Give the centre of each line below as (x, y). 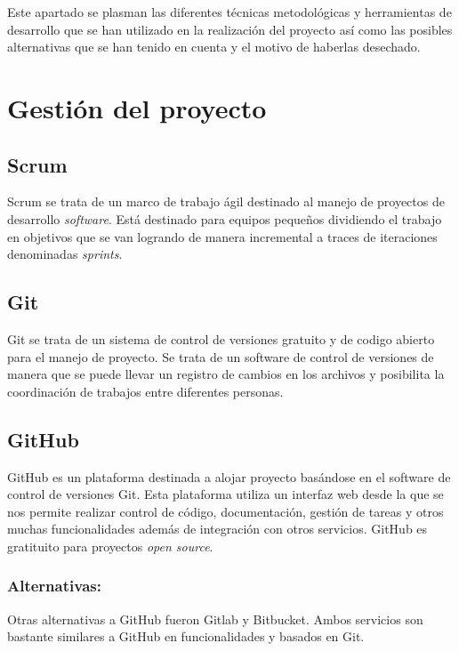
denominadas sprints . (65, 254)
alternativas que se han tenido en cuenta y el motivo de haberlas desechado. (214, 47)
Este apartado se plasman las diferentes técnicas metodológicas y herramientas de (229, 12)
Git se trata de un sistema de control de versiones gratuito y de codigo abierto (221, 338)
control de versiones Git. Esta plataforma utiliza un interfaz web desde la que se (225, 494)
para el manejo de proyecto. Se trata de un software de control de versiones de (221, 356)
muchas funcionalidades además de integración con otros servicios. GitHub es (217, 529)
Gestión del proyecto (137, 107)
